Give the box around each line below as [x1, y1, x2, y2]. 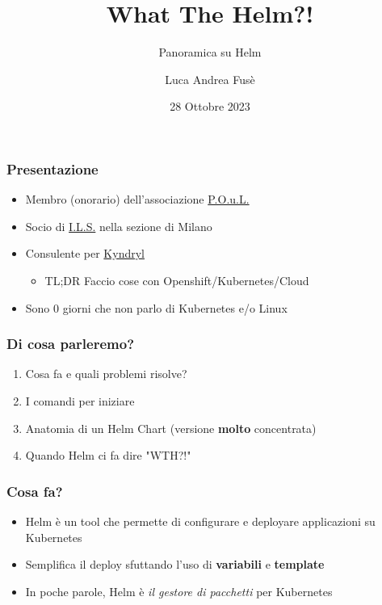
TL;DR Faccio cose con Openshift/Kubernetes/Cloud [44, 271, 309, 288]
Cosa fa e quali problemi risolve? [25, 365, 187, 382]
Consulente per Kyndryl [25, 245, 145, 262]
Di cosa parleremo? [6, 334, 135, 354]
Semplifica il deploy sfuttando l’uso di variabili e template [25, 556, 325, 573]
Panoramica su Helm [158, 44, 262, 61]
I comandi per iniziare [25, 392, 135, 409]
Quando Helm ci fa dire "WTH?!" [25, 447, 191, 464]
